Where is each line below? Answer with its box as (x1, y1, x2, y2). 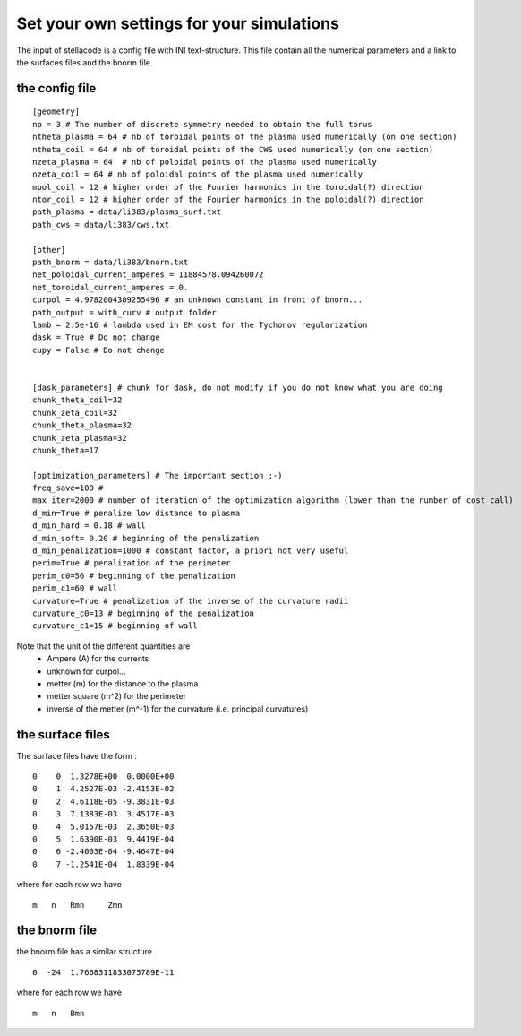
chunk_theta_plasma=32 (32, 420, 132, 430)
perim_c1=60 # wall (32, 583, 118, 593)
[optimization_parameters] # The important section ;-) (32, 471, 283, 480)
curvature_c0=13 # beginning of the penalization (32, 608, 255, 618)
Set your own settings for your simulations (16, 13, 340, 33)
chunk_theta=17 (32, 445, 99, 455)
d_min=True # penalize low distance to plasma (32, 507, 241, 518)
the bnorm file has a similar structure (16, 946, 152, 957)
